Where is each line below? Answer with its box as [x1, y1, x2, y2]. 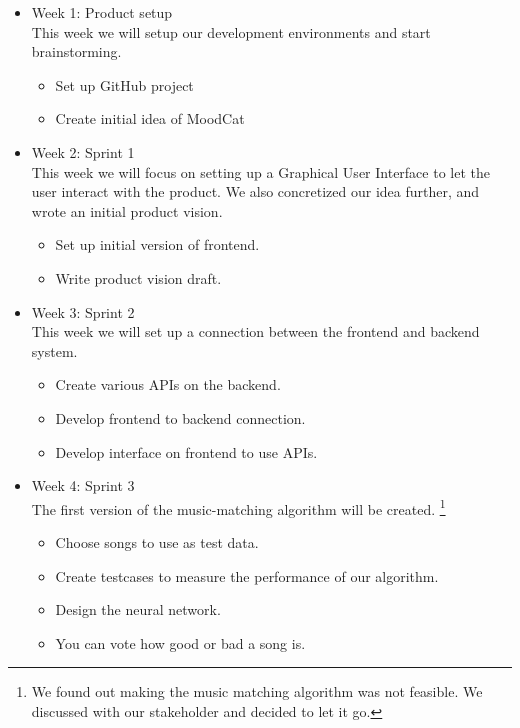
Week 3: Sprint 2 [31, 301, 135, 322]
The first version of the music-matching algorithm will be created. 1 [31, 495, 446, 519]
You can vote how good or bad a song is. [55, 632, 306, 653]
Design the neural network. [55, 599, 221, 620]
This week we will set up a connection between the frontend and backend [31, 321, 480, 342]
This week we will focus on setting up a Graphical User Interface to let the [31, 161, 490, 182]
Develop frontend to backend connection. [55, 407, 306, 428]
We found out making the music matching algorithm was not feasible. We [31, 681, 483, 702]
